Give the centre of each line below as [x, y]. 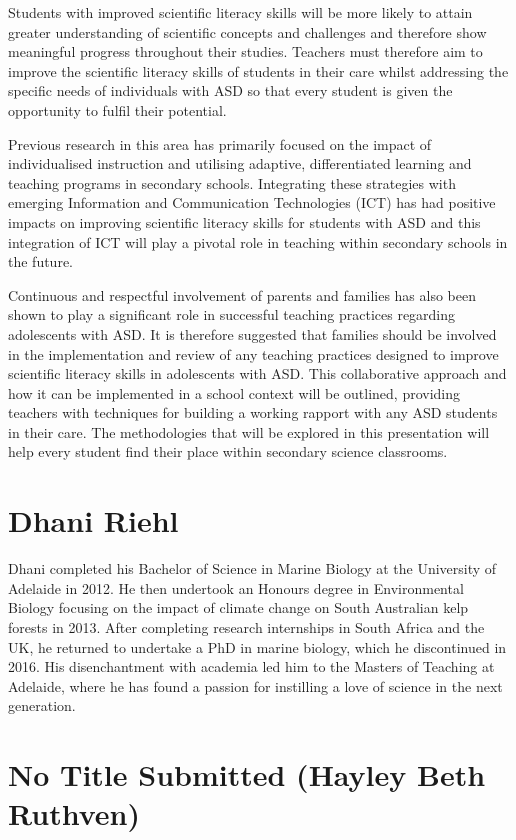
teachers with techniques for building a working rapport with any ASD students [253, 412]
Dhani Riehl [93, 520]
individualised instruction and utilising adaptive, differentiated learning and [240, 163]
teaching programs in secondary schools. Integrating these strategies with [232, 182]
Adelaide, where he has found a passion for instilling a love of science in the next [255, 685]
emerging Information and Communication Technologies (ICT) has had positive [252, 202]
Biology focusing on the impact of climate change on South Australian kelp [238, 607]
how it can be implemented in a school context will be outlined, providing [234, 392]
